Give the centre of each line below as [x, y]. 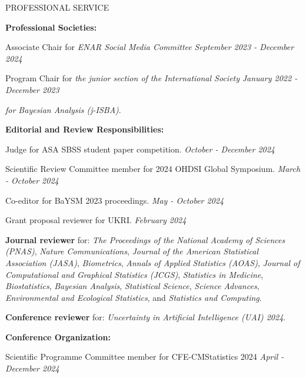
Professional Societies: [51, 27]
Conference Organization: [58, 336]
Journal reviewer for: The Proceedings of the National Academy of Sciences [145, 239]
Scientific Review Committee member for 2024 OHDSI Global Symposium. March [153, 169]
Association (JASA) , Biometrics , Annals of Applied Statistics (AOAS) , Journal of [153, 262]
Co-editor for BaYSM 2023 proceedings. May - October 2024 [115, 200]
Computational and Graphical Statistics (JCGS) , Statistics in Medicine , [134, 274]
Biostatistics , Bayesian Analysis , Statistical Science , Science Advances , [132, 286]
